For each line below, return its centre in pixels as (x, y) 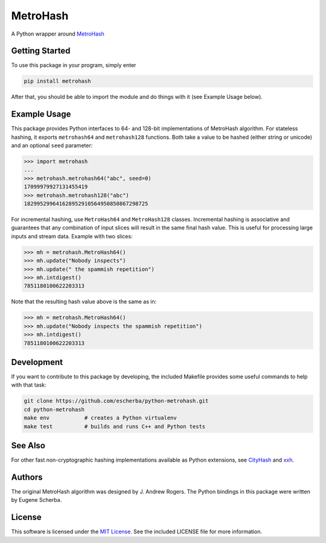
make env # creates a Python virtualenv (101, 418)
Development (37, 362)
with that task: (29, 385)
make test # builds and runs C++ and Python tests (115, 426)
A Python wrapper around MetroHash (58, 34)
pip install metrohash (57, 81)
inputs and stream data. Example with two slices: (72, 236)
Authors (27, 477)
